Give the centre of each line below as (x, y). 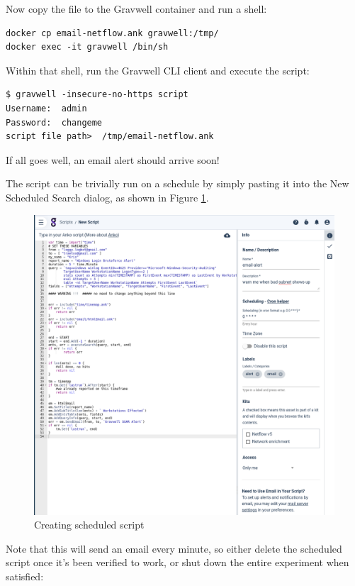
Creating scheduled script (89, 525)
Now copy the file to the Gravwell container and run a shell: (136, 9)
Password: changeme (54, 122)
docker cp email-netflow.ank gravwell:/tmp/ (112, 33)
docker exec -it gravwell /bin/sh (87, 47)
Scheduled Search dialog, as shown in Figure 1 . (107, 197)
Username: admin (46, 108)
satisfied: (25, 576)
